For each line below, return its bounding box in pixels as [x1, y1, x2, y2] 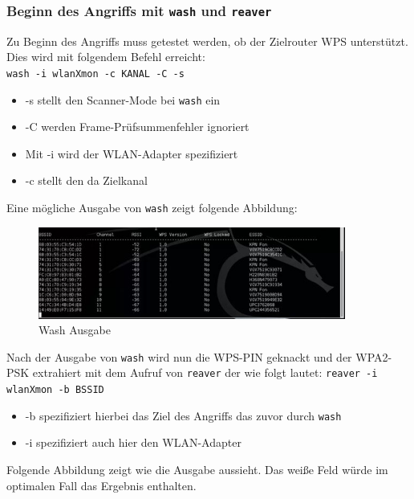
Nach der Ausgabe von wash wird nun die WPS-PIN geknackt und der [6, 348, 352, 365]
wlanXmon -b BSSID [6, 384, 104, 396]
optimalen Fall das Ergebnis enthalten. [6, 477, 197, 493]
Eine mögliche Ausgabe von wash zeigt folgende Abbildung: [6, 199, 298, 216]
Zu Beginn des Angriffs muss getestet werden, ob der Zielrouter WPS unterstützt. [6, 32, 408, 49]
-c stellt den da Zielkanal [25, 172, 148, 189]
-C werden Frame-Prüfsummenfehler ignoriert [25, 118, 250, 135]
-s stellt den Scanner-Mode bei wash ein [25, 91, 221, 108]
